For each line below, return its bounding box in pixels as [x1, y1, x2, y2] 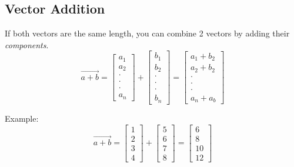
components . [5, 38, 49, 51]
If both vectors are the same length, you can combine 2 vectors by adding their [5, 27, 290, 39]
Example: [5, 112, 39, 124]
